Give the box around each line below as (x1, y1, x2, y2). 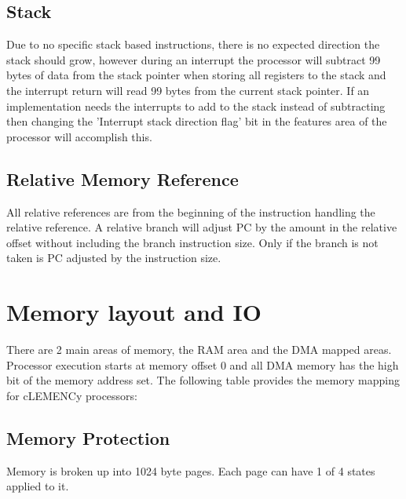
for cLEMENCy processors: (6, 387, 137, 403)
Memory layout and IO (6, 296, 262, 328)
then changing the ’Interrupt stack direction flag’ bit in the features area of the (6, 113, 387, 129)
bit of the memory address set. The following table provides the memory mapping (6, 372, 400, 388)
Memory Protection (6, 425, 170, 450)
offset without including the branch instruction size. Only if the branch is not (6, 234, 379, 250)
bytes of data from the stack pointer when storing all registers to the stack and (6, 67, 386, 83)
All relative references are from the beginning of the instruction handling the (6, 203, 375, 220)
